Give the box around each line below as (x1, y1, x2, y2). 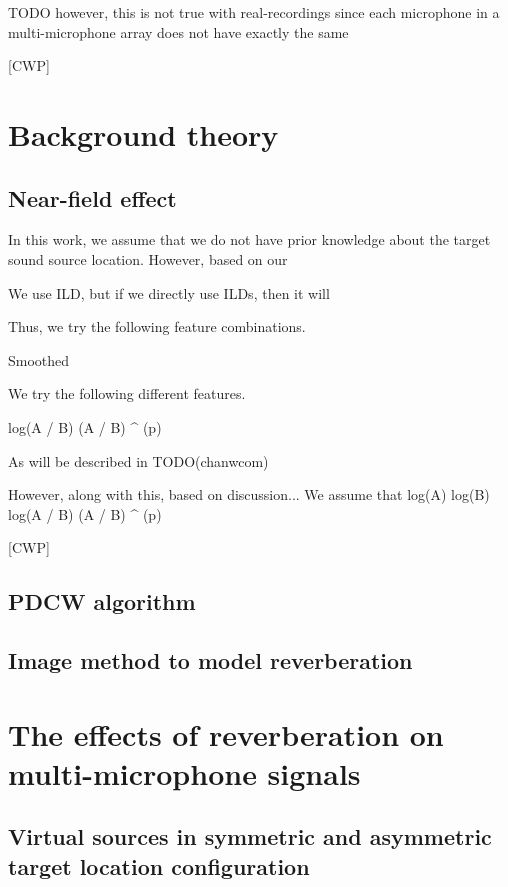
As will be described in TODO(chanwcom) (8, 450, 269, 471)
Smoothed (8, 349, 70, 370)
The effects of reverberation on (8, 713, 444, 754)
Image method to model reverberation (8, 645, 413, 676)
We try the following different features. (8, 383, 246, 404)
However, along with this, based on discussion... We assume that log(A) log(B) (8, 484, 490, 505)
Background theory (8, 113, 279, 154)
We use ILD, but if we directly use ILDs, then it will (8, 282, 330, 303)
